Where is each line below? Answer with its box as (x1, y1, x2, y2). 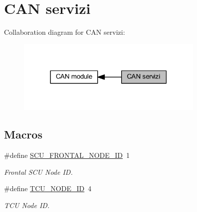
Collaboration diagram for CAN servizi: (4, 27, 125, 37)
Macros (4, 127, 42, 142)
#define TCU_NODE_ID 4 (4, 183, 92, 194)
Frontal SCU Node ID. (4, 166, 73, 177)
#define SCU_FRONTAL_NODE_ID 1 (4, 150, 130, 160)
